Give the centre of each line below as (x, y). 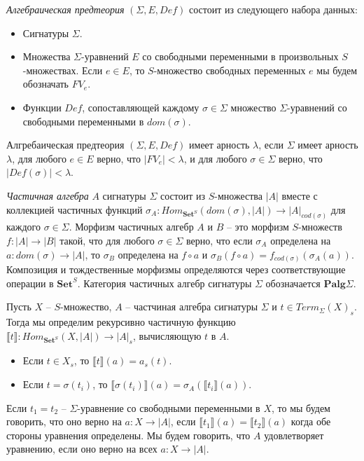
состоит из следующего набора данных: (273, 9)
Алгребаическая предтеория (65, 145)
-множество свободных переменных (230, 70)
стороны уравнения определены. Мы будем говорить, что (128, 435)
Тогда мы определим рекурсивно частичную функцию (121, 322)
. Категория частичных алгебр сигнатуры (164, 283)
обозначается (293, 283)
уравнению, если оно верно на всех (82, 449)
